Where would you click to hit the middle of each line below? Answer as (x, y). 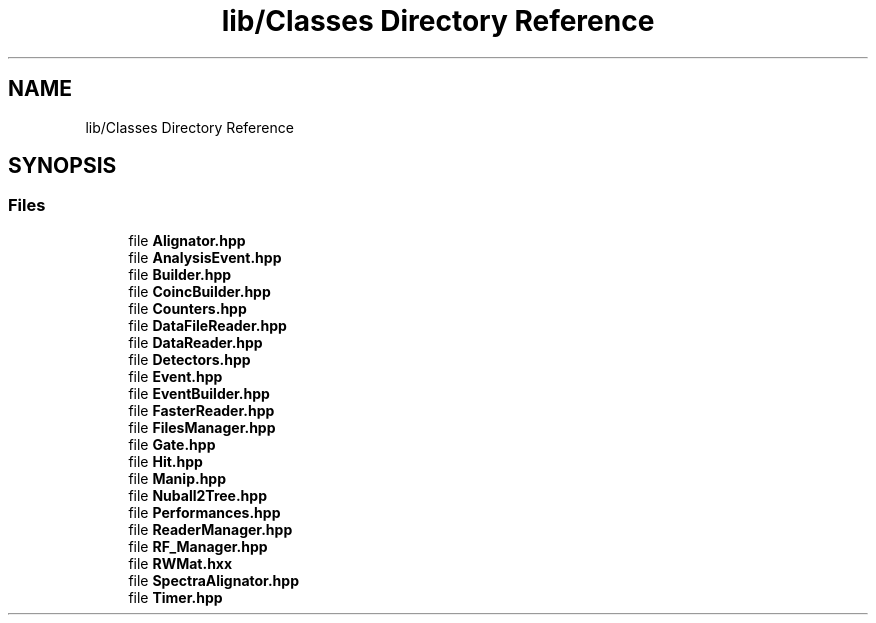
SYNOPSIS (62, 166)
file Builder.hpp (180, 274)
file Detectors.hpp (189, 359)
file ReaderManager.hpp (210, 529)
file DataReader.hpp (195, 342)
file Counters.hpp (187, 308)
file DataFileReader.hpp (207, 325)
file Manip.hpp (177, 478)
